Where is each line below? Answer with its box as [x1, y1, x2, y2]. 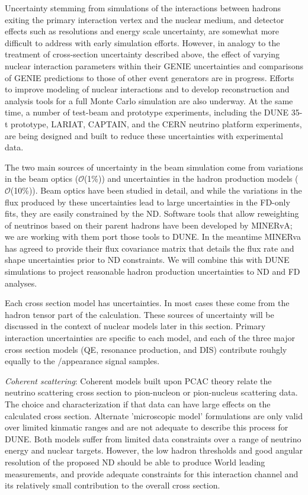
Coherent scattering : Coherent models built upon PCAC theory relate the [5, 374, 272, 387]
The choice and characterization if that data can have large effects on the [5, 398, 271, 410]
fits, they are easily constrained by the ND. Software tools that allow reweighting [5, 207, 299, 220]
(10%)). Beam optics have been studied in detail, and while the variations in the [10, 184, 302, 196]
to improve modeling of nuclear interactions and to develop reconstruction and [5, 83, 290, 95]
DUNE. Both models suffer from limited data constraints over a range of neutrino [5, 432, 301, 445]
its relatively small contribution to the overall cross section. [5, 479, 220, 491]
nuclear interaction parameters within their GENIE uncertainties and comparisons [5, 59, 303, 72]
